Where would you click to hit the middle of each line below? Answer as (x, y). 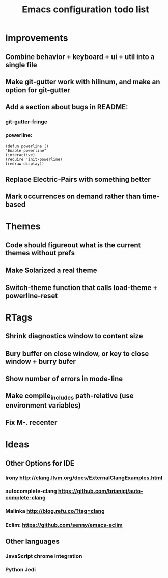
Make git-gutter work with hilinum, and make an (83, 82)
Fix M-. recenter (31, 423)
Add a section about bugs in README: (67, 107)
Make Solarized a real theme (51, 270)
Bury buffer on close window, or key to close (77, 353)
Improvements (37, 38)
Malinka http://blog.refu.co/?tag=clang (55, 511)
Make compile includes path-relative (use (69, 397)
